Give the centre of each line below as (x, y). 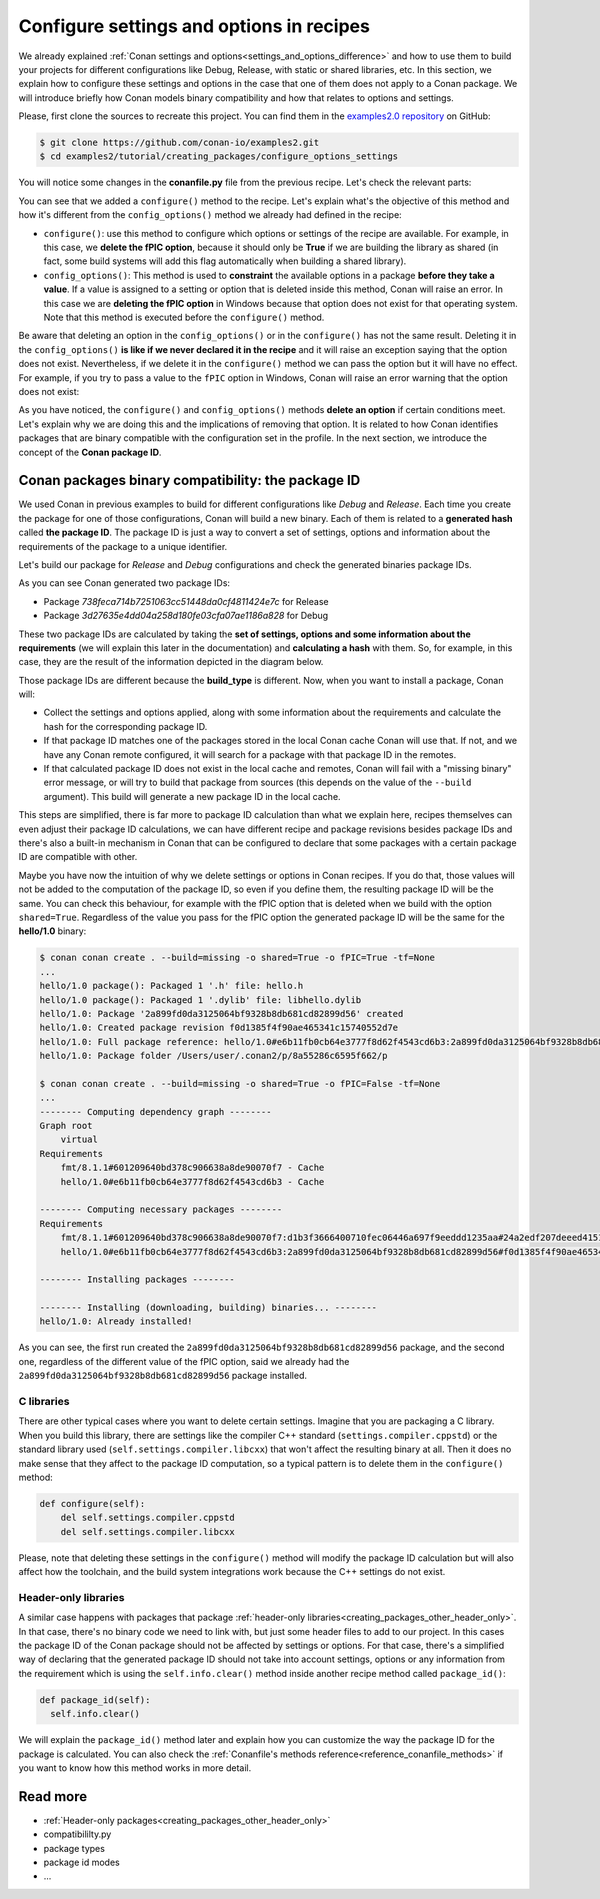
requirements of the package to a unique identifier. (123, 546)
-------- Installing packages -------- (137, 1279)
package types (74, 1848)
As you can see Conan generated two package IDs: (124, 583)
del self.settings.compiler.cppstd (147, 1518)
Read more (53, 1796)
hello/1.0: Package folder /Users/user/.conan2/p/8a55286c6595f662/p (213, 1056)
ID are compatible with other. (78, 857)
